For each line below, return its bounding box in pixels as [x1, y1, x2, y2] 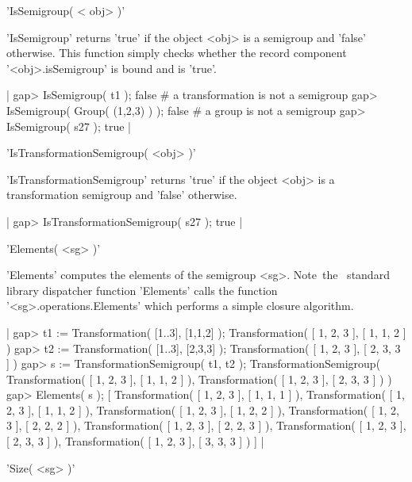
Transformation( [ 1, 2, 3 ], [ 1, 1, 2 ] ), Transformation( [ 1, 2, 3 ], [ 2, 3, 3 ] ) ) [6, 370, 392, 387]
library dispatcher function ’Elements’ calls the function [6, 281, 278, 298]
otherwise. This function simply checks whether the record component [6, 44, 347, 61]
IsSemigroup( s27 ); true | [6, 117, 131, 134]
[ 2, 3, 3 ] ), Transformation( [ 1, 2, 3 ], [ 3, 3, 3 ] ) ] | [6, 433, 264, 449]
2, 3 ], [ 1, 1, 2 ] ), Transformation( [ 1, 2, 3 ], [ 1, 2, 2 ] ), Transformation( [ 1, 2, [6, 401, 399, 418]
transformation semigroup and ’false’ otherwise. [6, 186, 237, 203]
